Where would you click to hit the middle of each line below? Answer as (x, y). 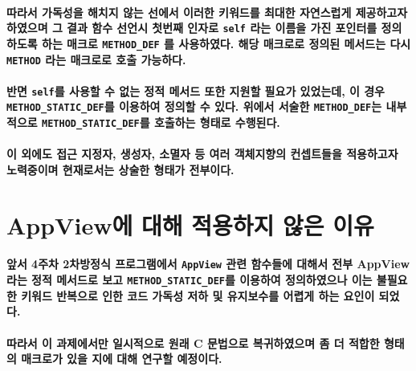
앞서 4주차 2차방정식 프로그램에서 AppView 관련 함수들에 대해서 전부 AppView (208, 264)
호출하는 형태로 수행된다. (217, 122)
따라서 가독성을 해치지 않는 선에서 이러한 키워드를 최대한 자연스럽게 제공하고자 (207, 12)
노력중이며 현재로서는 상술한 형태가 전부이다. (120, 169)
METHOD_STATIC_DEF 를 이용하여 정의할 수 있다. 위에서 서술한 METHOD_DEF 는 (194, 106)
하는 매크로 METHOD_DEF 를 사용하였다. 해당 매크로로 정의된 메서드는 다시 (226, 43)
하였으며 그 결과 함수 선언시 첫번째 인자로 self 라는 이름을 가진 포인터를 (192, 28)
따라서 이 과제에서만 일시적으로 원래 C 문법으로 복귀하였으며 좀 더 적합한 (193, 342)
